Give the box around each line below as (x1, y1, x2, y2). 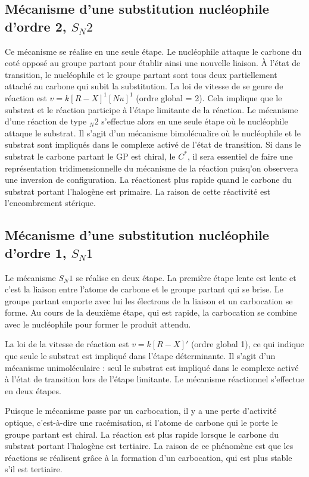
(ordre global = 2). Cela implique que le (136, 91, 282, 104)
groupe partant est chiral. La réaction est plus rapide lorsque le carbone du (5, 428, 279, 440)
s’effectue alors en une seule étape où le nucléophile (101, 115, 288, 127)
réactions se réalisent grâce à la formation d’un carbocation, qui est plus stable (5, 451, 292, 463)
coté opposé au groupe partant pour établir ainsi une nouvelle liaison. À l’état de (5, 57, 301, 69)
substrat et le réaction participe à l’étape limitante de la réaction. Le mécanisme (5, 103, 298, 116)
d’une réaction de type (5, 115, 87, 127)
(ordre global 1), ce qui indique (191, 338, 304, 350)
